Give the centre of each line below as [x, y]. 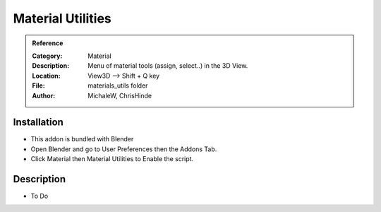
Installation [38, 123]
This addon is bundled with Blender [82, 139]
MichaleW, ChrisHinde [120, 95]
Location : [46, 76]
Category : [47, 56]
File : [38, 86]
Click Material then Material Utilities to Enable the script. [112, 159]
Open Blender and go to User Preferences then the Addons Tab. [124, 149]
